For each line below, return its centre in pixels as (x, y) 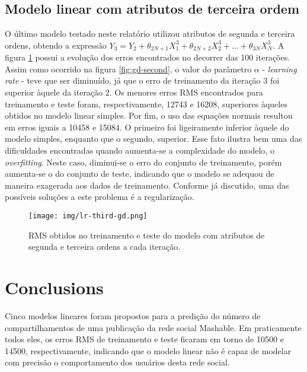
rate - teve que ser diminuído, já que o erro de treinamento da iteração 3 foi (142, 80)
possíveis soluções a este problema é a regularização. (100, 197)
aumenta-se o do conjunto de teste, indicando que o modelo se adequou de (140, 174)
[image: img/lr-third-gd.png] (88, 216)
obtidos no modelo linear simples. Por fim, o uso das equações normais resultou (149, 115)
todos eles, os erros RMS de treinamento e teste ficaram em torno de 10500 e (144, 339)
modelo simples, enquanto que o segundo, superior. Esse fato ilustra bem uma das (153, 139)
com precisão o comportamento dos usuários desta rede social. (117, 362)
